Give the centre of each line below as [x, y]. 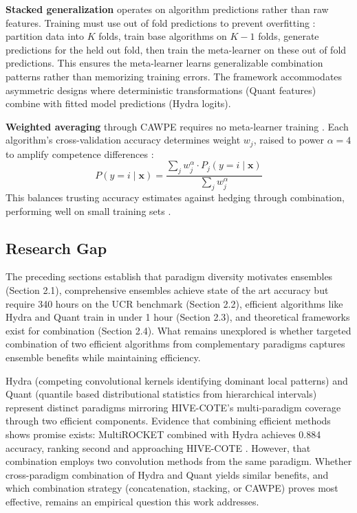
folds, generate [289, 36]
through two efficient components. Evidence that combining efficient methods [168, 421]
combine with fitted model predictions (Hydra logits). [118, 103]
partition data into [45, 36]
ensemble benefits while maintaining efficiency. [103, 357]
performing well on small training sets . [88, 210]
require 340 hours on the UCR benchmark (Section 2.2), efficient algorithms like [174, 303]
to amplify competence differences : [80, 153]
